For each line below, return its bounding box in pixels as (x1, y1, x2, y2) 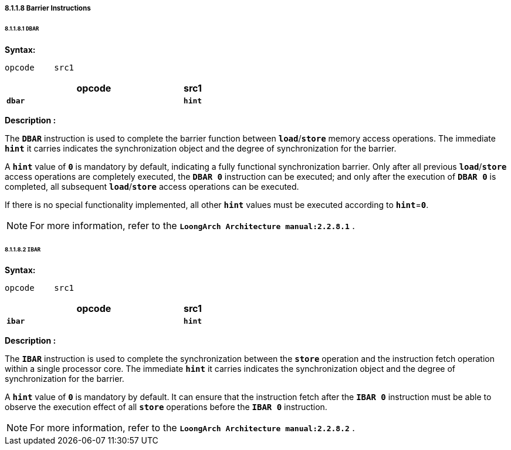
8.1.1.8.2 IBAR (5, 246, 41, 253)
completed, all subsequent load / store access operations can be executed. (5, 181, 299, 192)
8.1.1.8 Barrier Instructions (5, 4, 91, 12)
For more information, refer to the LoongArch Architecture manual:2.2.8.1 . (30, 219, 355, 231)
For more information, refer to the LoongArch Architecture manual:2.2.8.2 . (30, 422, 355, 434)
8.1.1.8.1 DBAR (5, 25, 39, 32)
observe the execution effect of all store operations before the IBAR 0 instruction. (5, 402, 327, 412)
